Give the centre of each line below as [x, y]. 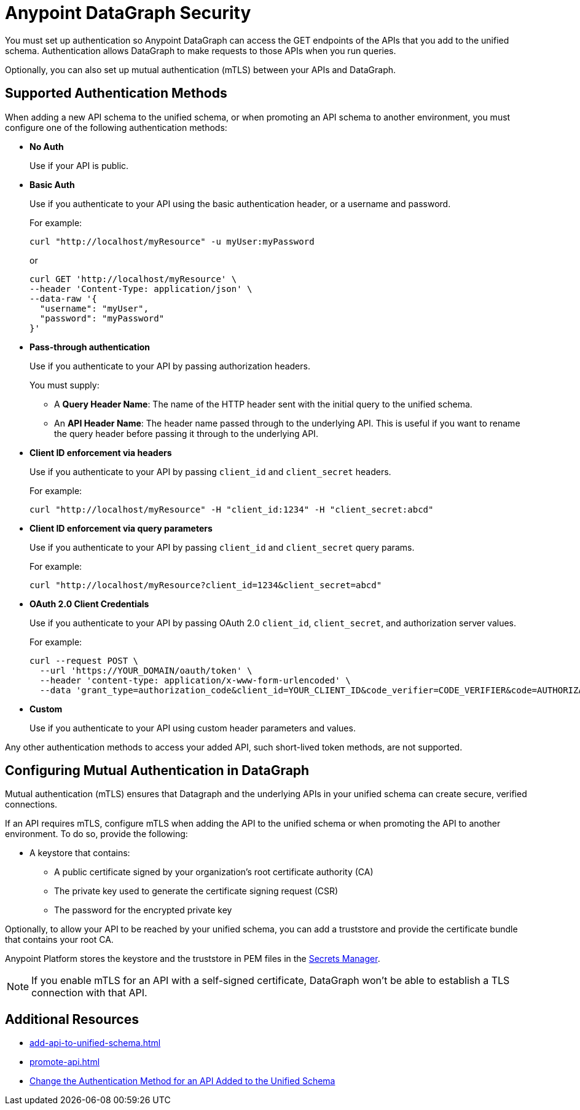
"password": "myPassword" [102, 318]
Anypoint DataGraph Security [128, 13]
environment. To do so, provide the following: [96, 834]
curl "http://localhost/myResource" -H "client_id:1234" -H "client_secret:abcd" [232, 509]
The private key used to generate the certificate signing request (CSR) [196, 891]
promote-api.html [65, 1062]
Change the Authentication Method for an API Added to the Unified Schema [182, 1081]
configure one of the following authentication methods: [116, 127]
